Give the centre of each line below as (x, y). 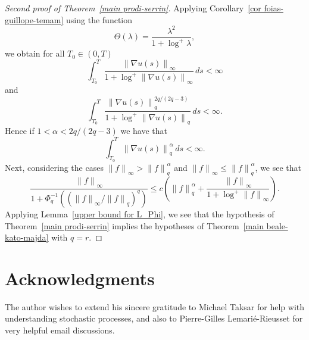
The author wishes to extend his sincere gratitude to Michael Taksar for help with (155, 306)
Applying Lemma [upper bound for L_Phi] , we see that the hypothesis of (140, 213)
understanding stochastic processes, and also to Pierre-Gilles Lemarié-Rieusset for (154, 318)
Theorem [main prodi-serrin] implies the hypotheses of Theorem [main (134, 225)
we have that (144, 131)
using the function (99, 19)
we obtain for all (35, 53)
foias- (274, 8)
